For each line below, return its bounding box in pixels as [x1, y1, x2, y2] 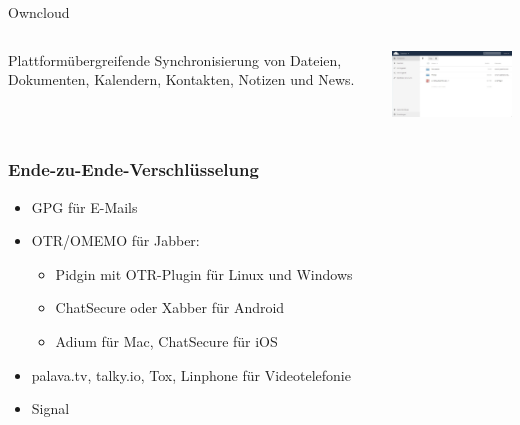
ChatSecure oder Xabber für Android [55, 297, 285, 318]
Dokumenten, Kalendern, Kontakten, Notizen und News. [8, 69, 355, 90]
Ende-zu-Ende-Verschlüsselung [8, 157, 259, 182]
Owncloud [8, 2, 70, 22]
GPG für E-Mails [31, 196, 138, 217]
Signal [31, 398, 70, 419]
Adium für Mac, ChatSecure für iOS [55, 330, 278, 351]
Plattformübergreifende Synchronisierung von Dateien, [8, 49, 342, 70]
